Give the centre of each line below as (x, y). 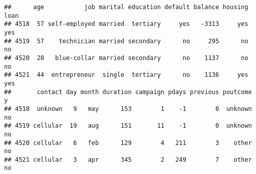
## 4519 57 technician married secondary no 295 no (126, 41)
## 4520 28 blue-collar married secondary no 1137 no (126, 58)
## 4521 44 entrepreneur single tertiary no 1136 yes (126, 75)
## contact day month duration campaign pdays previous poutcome (128, 92)
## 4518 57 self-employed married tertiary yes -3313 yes (126, 24)
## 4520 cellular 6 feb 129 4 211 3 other (128, 143)
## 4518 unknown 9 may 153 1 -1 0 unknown (128, 109)
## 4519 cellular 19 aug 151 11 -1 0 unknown (128, 126)
